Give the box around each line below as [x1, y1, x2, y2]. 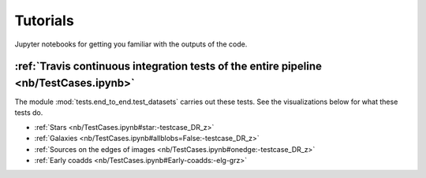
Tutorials [14, 12, 74, 29]
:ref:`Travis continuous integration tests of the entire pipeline [14, 60, 323, 73]
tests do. [14, 108, 43, 117]
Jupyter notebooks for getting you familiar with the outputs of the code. [14, 39, 248, 49]
